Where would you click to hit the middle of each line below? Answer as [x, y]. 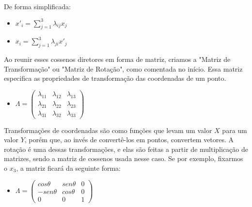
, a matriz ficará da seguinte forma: [69, 168]
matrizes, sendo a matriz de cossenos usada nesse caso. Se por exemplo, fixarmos [124, 158]
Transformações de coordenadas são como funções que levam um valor [108, 130]
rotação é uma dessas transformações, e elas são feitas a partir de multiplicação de [126, 149]
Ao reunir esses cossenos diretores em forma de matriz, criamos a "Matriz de [117, 59]
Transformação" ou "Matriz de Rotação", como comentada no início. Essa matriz [123, 68]
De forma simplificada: [37, 6]
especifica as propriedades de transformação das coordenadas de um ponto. [115, 78]
